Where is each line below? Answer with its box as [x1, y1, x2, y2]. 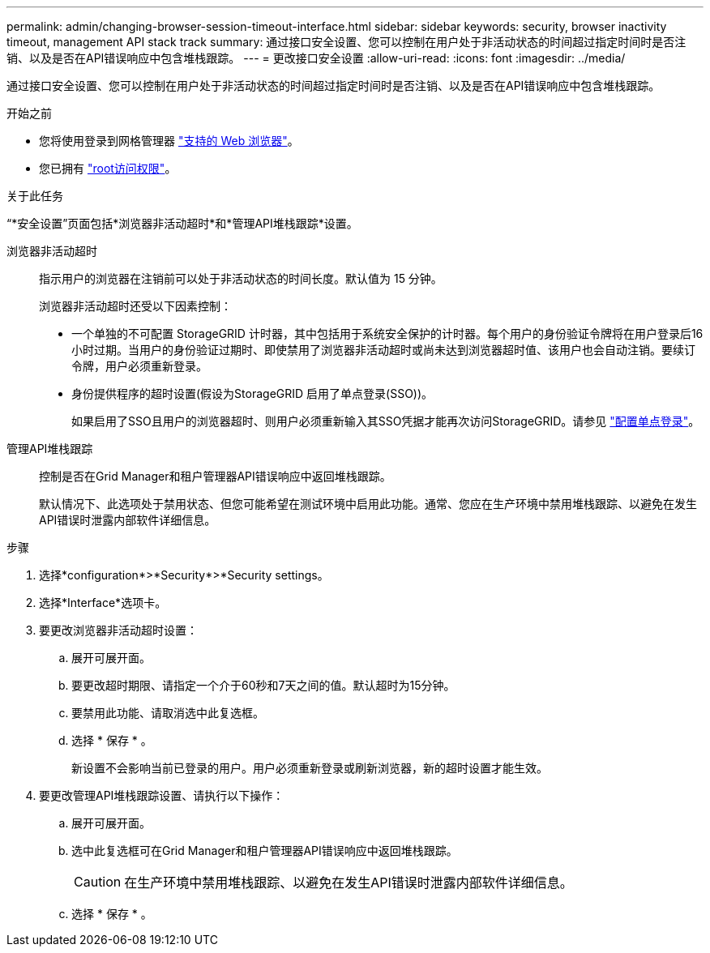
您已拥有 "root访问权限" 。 [39, 161, 177, 175]
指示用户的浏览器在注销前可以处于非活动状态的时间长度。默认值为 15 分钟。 [39, 271, 443, 285]
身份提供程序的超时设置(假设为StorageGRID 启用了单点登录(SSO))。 [71, 387, 434, 400]
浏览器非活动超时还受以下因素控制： [39, 299, 232, 313]
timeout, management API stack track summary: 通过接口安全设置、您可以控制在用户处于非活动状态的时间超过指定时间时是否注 [6, 35, 686, 49]
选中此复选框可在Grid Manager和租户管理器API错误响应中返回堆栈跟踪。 [71, 844, 458, 857]
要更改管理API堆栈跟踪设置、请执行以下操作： [39, 788, 284, 802]
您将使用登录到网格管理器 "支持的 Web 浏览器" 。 [39, 134, 299, 147]
